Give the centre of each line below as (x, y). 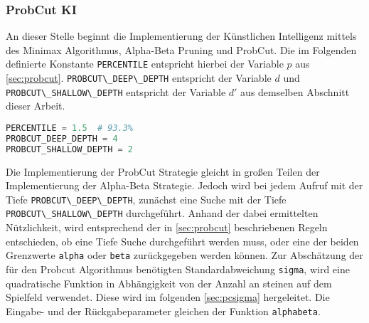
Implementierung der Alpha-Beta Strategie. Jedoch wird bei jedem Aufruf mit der (184, 185)
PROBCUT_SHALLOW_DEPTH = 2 (70, 149)
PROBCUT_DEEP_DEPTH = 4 (62, 138)
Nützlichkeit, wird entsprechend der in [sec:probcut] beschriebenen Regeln (167, 227)
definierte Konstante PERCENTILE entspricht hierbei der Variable (145, 64)
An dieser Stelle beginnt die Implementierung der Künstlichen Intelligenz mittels (181, 36)
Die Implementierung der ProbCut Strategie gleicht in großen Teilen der (163, 171)
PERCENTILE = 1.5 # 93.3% (70, 128)
